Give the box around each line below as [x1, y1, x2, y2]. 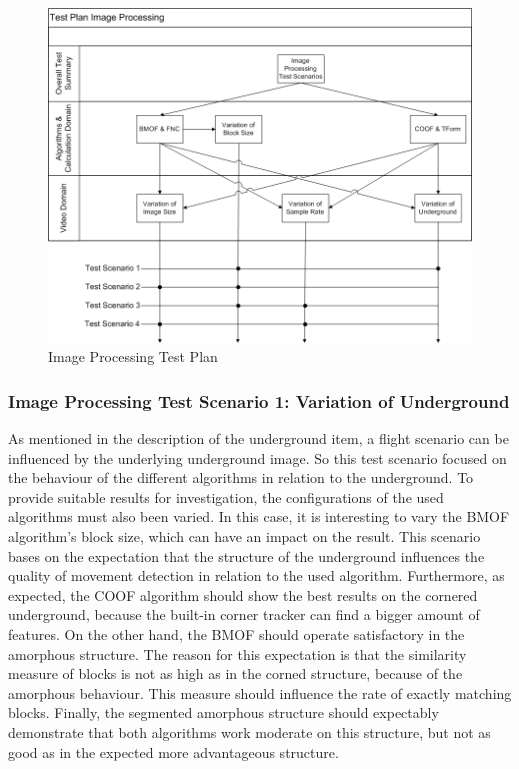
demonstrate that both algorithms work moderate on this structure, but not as [8, 721, 491, 742]
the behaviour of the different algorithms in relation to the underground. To [8, 467, 474, 488]
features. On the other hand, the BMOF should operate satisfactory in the [8, 624, 465, 645]
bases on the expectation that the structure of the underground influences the [8, 545, 485, 566]
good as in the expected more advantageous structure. [8, 741, 339, 762]
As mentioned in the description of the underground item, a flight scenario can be [8, 428, 509, 449]
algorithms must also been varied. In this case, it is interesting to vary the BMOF [8, 506, 510, 527]
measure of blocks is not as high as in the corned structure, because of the [8, 663, 463, 684]
